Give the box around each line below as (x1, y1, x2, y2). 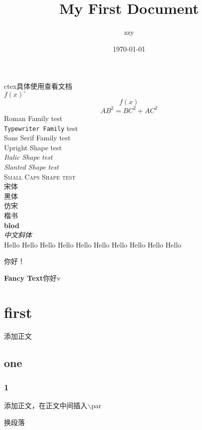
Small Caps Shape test (4, 171, 76, 182)
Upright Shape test (4, 142, 62, 152)
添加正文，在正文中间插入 (4, 400, 87, 411)
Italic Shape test (4, 152, 53, 162)
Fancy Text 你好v (4, 272, 61, 283)
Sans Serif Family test (4, 132, 71, 143)
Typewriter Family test (4, 123, 78, 133)
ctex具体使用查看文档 (4, 81, 72, 91)
